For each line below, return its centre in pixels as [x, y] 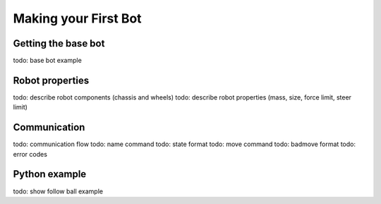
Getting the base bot [59, 43]
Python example [50, 174]
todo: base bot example [48, 61]
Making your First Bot [77, 18]
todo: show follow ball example [58, 191]
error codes [30, 154]
